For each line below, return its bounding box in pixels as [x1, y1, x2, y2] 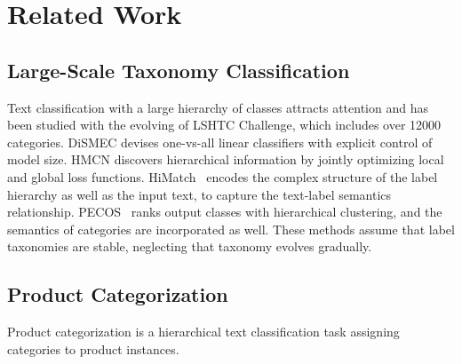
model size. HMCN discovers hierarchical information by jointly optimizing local [7, 150, 444, 169]
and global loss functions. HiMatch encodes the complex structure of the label [7, 167, 438, 186]
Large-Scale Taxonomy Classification [7, 56, 350, 83]
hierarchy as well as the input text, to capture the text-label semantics [7, 185, 392, 203]
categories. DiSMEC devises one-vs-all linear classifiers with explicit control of [7, 132, 433, 151]
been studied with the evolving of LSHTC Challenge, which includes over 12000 [7, 115, 442, 134]
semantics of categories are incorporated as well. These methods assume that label [7, 219, 455, 238]
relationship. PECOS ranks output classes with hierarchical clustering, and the [7, 202, 442, 221]
